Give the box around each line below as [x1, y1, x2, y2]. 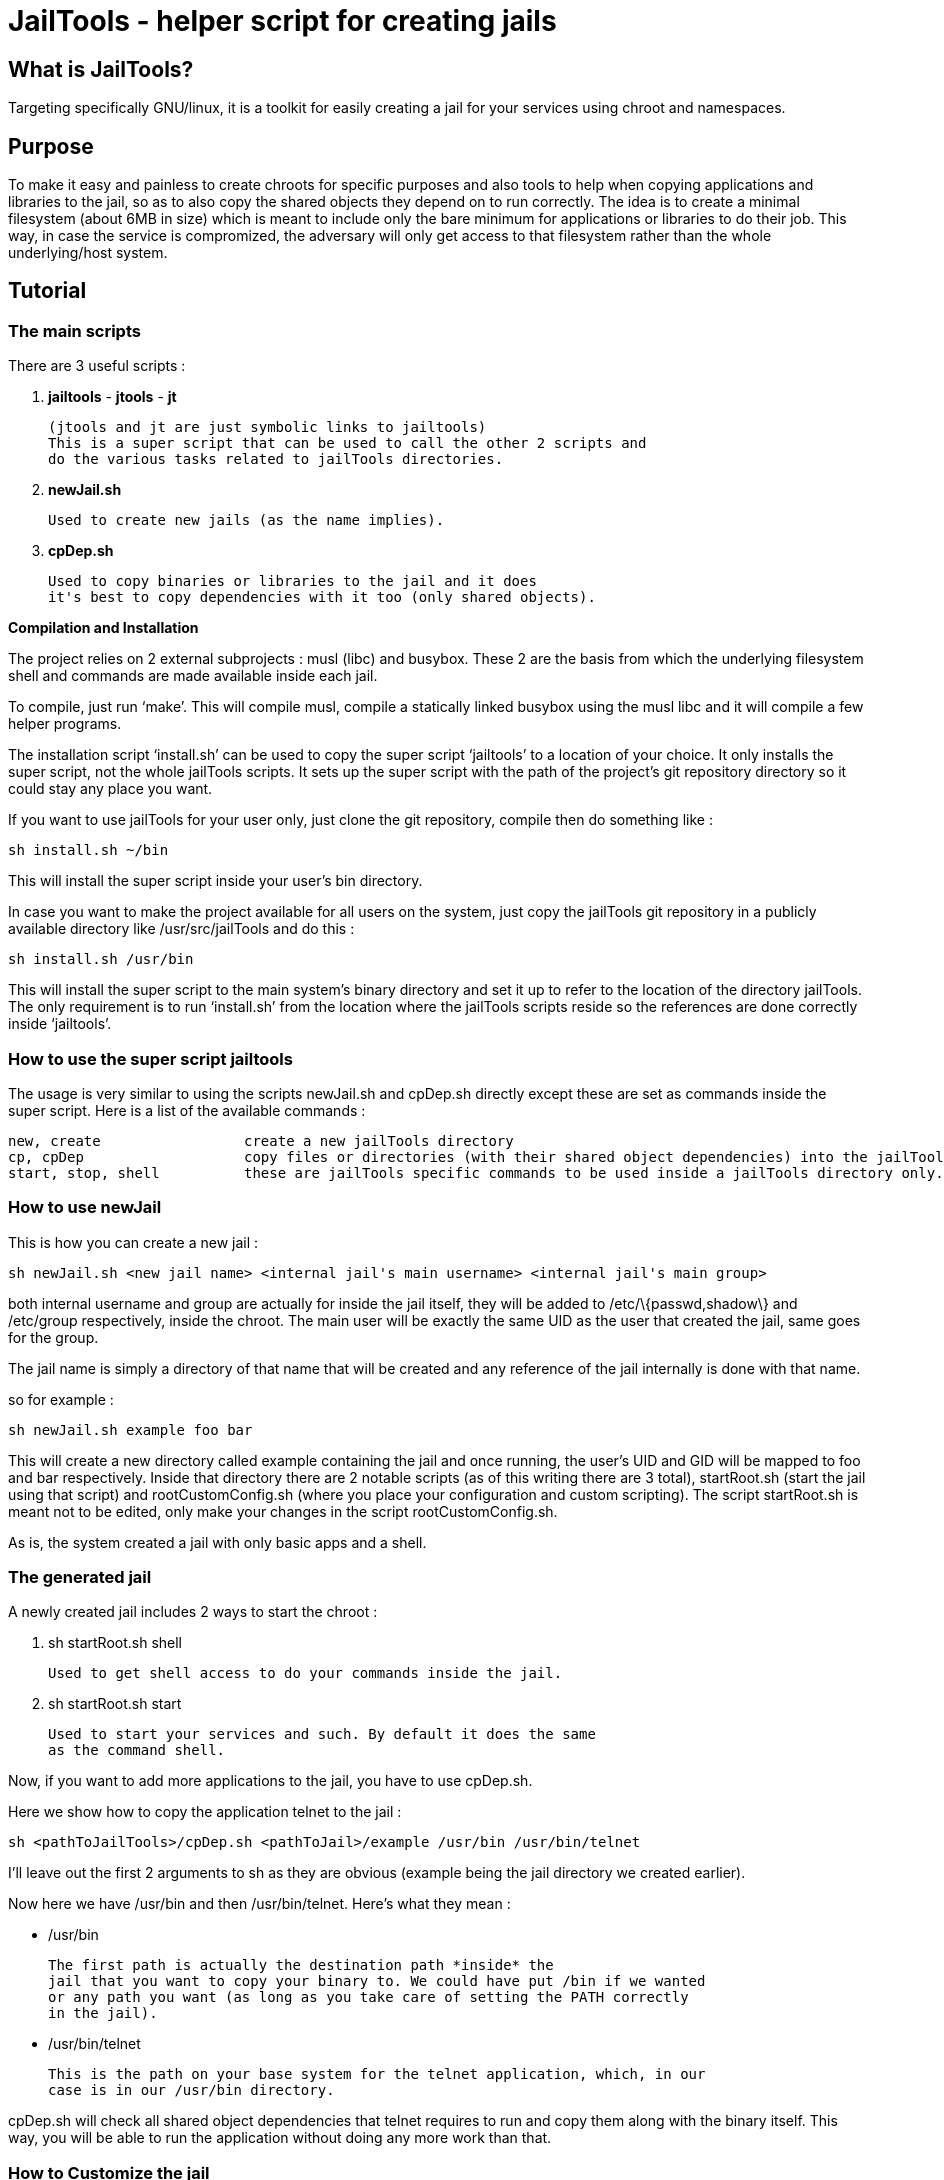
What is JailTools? [8, 56, 194, 82]
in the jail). [48, 2005, 158, 2022]
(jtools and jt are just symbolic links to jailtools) [48, 419, 487, 436]
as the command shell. [48, 1742, 226, 1759]
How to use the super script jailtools [8, 1048, 293, 1069]
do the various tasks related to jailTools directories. [48, 451, 504, 468]
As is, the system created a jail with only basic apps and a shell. [8, 1533, 427, 1551]
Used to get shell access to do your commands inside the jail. [48, 1665, 563, 1682]
